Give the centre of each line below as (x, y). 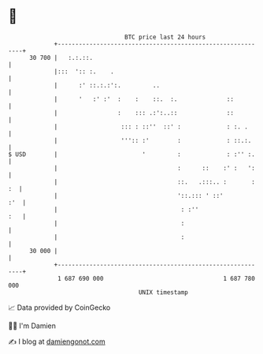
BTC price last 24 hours (165, 37)
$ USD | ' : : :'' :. (132, 154)
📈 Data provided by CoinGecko (59, 307)
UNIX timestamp (163, 292)
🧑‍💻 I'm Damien (32, 326)
